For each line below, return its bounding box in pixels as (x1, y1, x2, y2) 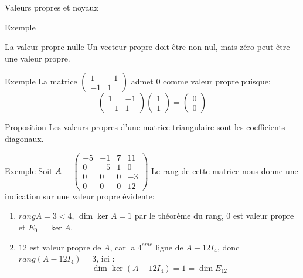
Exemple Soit (5, 164, 53, 177)
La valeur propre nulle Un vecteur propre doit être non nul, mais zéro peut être (5, 40, 290, 53)
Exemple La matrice (5, 75, 77, 87)
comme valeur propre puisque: (163, 75, 271, 87)
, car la (110, 240, 135, 253)
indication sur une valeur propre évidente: (5, 189, 155, 202)
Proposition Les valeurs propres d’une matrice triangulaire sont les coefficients (5, 121, 285, 133)
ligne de (155, 240, 183, 253)
